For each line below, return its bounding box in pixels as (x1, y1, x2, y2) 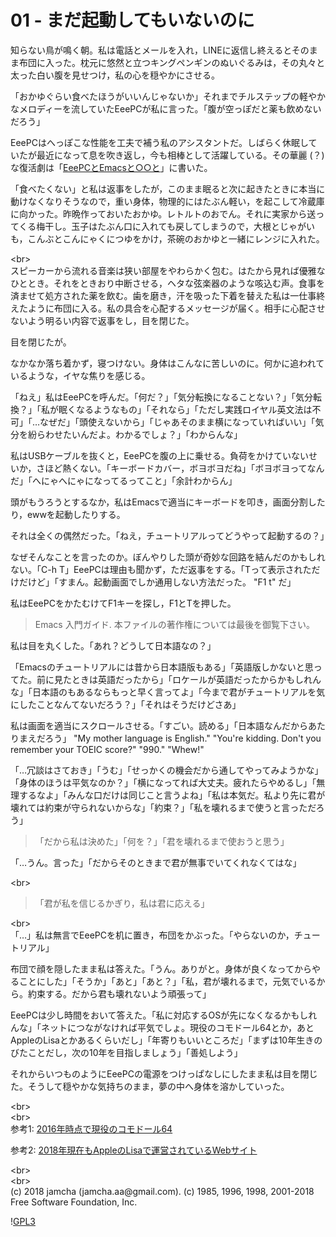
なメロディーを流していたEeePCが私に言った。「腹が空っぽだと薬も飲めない (10, 102, 322, 115)
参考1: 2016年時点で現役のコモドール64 (10, 1122, 173, 1135)
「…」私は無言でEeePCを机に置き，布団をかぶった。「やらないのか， (10, 929, 295, 941)
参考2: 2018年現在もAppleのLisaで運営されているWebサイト (10, 1144, 258, 1156)
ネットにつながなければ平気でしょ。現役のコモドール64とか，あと (40, 1021, 315, 1033)
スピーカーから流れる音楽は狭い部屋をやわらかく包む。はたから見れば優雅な (10, 264, 326, 276)
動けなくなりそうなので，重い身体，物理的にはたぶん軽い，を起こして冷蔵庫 (10, 195, 325, 207)
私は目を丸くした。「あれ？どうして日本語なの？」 (10, 639, 217, 651)
